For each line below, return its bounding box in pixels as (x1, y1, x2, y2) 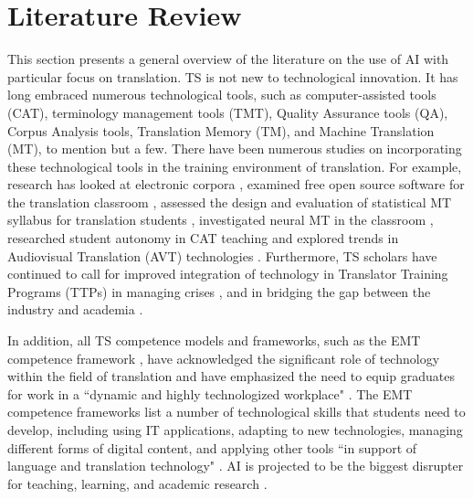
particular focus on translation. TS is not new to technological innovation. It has (7, 67, 458, 86)
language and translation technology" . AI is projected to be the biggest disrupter (7, 456, 464, 475)
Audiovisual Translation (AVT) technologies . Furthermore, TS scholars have (7, 246, 437, 265)
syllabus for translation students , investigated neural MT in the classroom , (7, 210, 434, 229)
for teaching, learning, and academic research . (7, 473, 268, 493)
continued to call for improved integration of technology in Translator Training (7, 264, 448, 283)
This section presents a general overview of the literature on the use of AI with (7, 49, 449, 69)
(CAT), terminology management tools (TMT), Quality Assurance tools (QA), (7, 102, 448, 122)
